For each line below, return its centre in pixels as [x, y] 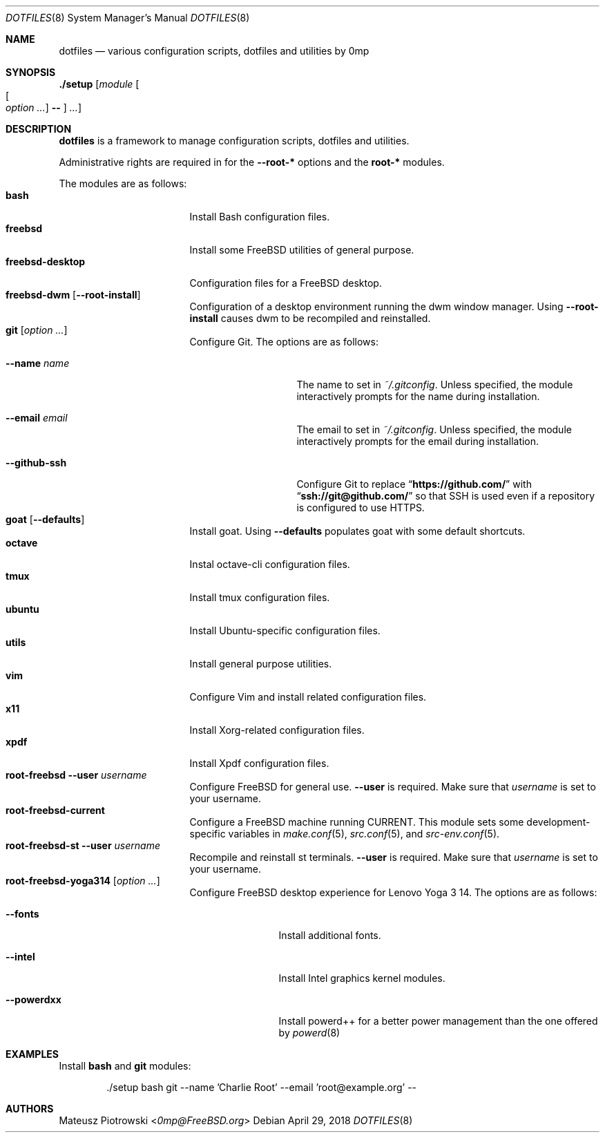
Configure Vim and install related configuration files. [308, 697]
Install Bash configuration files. [260, 217]
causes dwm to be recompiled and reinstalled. [326, 318]
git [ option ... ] [37, 330]
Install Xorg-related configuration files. [277, 730]
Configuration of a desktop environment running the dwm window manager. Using [376, 306]
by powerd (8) [309, 1033]
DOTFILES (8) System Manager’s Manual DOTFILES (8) [128, 18]
